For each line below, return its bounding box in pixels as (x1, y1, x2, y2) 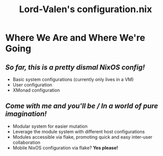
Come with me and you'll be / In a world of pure (5, 102, 158, 110)
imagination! (5, 110, 47, 119)
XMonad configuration (12, 87, 60, 93)
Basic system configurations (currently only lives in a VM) (12, 76, 134, 82)
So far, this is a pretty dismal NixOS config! (5, 63, 145, 71)
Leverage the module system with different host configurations (12, 128, 145, 135)
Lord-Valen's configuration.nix (19, 4, 152, 15)
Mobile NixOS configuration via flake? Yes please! (12, 144, 118, 150)
